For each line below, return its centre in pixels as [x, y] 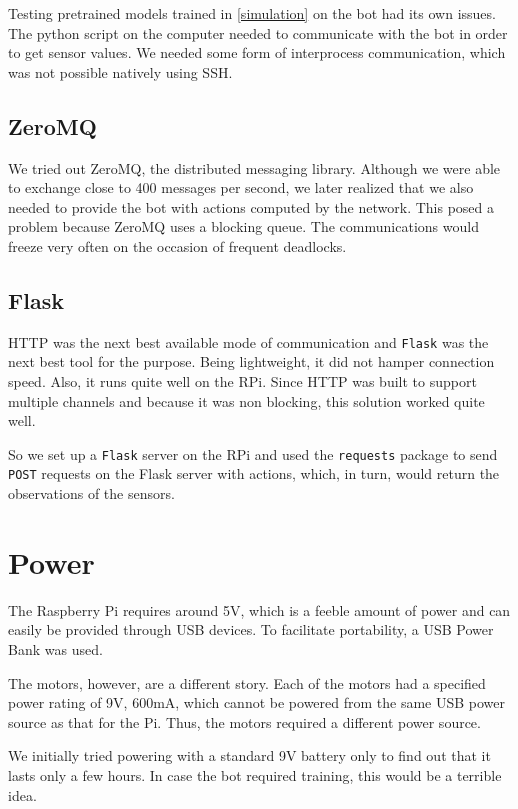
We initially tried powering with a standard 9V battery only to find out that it [249, 755]
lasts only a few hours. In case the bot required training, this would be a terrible [255, 774]
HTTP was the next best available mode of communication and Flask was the [248, 341]
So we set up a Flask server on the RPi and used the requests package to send [253, 453]
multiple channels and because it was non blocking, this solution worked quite [246, 400]
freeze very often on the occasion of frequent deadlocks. [177, 245]
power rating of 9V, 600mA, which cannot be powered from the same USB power [257, 702]
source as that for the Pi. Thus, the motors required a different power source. [244, 721]
